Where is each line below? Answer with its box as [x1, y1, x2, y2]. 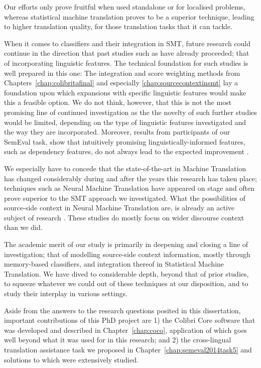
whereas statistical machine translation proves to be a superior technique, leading [4, 11, 254, 22]
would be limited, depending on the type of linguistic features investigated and [4, 116, 246, 127]
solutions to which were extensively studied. [4, 354, 139, 364]
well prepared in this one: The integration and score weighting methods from [4, 67, 240, 78]
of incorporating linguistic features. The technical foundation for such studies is [4, 57, 248, 68]
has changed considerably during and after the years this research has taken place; [4, 173, 257, 183]
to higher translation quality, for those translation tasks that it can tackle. [4, 21, 232, 32]
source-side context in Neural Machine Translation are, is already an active [4, 202, 234, 213]
